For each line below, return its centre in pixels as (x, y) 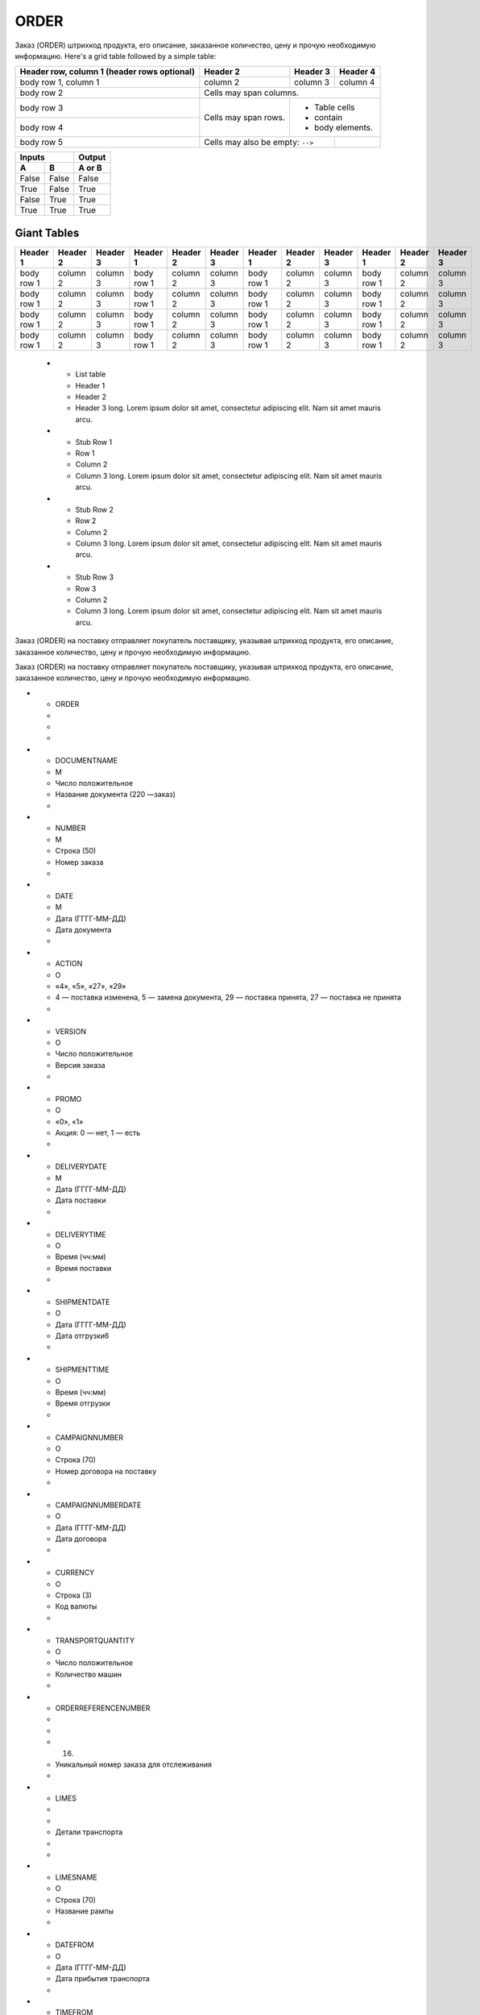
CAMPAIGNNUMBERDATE (98, 1505)
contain (329, 118)
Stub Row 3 (95, 577)
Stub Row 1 (94, 442)
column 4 (357, 82)
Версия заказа (80, 1065)
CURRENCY (75, 1573)
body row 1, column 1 (60, 82)
